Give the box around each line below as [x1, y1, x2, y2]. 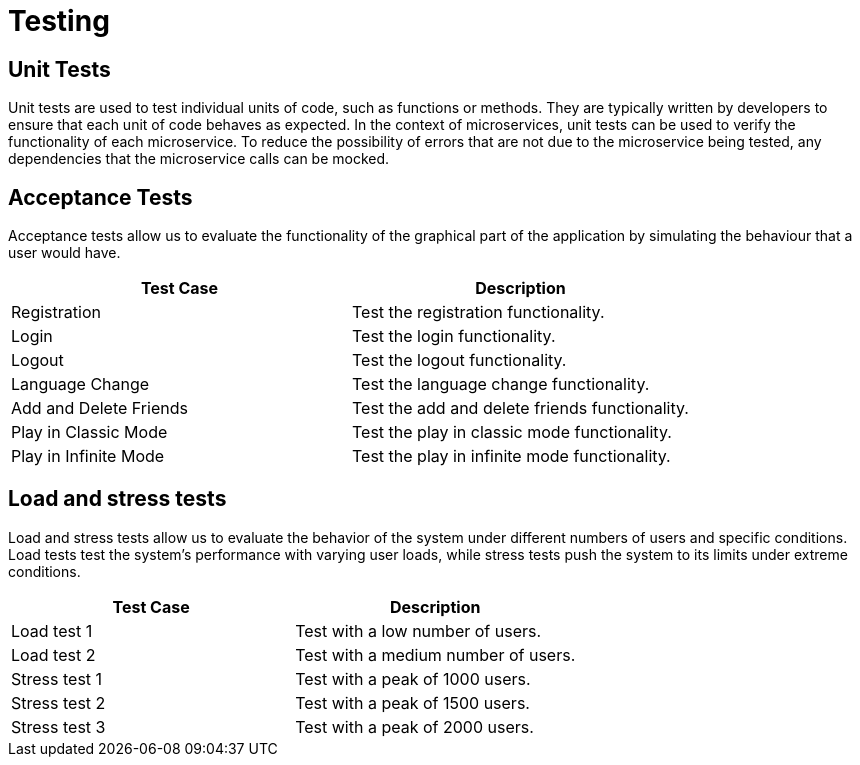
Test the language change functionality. [351, 374, 650, 395]
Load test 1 [11, 620, 93, 641]
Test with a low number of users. [295, 620, 542, 641]
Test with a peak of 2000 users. [295, 716, 534, 737]
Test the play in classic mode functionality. [351, 422, 672, 443]
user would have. [8, 244, 121, 262]
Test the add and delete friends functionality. [351, 398, 689, 419]
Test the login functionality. [351, 326, 556, 347]
